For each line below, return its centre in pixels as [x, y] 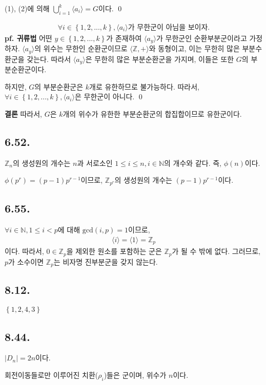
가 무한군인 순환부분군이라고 [202, 38]
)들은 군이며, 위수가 [135, 375]
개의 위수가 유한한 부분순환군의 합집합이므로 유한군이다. [152, 113]
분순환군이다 [25, 69]
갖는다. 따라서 [49, 59]
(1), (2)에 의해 [27, 8]
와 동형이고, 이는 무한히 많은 [194, 48]
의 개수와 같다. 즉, [193, 163]
